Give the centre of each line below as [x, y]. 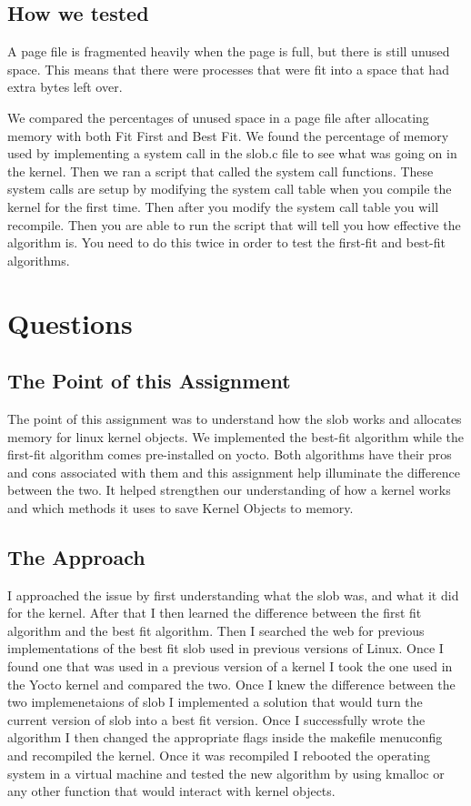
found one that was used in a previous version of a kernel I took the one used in [230, 666]
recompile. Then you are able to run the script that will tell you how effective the [234, 224]
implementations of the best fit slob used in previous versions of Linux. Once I [225, 648]
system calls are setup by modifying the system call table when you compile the [230, 189]
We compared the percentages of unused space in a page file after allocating [218, 117]
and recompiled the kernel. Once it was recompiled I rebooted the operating [219, 756]
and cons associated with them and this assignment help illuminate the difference [234, 472]
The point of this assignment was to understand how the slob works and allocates [235, 418]
